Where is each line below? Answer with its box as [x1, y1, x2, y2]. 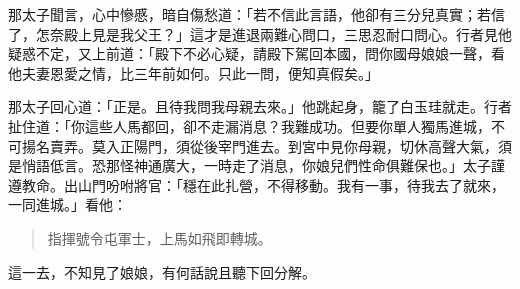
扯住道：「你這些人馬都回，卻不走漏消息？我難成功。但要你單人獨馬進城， [8, 115, 491, 136]
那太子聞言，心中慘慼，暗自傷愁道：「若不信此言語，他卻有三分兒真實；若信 [8, 4, 505, 24]
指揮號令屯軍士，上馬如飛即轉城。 [47, 227, 272, 248]
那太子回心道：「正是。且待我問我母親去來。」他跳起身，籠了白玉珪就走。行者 [8, 96, 512, 117]
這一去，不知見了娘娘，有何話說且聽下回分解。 [8, 261, 316, 282]
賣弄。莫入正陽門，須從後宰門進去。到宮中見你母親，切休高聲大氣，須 [49, 135, 512, 156]
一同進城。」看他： [8, 194, 127, 215]
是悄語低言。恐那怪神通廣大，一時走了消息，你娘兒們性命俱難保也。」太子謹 [8, 155, 505, 176]
